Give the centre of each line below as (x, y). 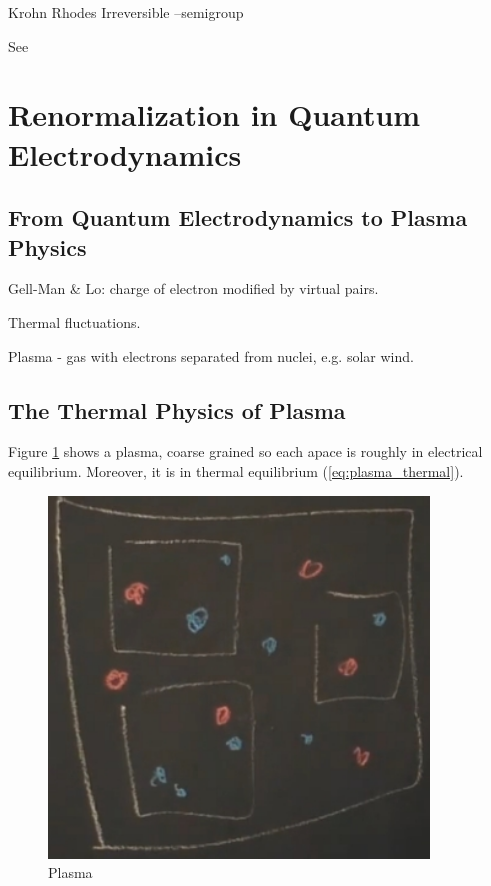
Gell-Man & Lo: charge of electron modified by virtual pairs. (193, 288)
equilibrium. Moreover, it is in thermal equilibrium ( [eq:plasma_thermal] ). (236, 470)
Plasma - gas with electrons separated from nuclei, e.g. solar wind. (211, 355)
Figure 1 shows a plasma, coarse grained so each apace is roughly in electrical (245, 451)
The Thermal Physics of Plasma (177, 409)
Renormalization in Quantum (214, 114)
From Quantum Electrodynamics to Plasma (238, 217)
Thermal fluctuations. (74, 321)
